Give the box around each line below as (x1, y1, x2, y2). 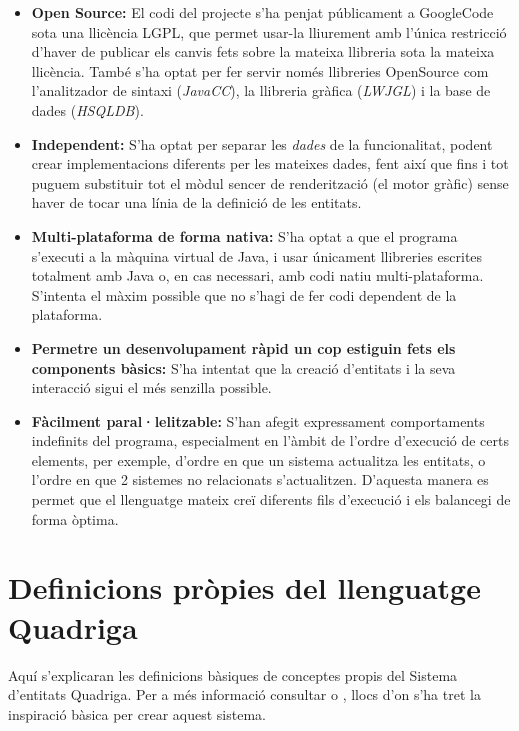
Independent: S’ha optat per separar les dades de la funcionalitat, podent (31, 133, 493, 154)
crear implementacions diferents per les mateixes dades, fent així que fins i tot (31, 153, 509, 174)
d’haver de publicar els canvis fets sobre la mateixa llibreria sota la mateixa (31, 41, 495, 62)
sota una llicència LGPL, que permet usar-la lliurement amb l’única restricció (31, 21, 507, 42)
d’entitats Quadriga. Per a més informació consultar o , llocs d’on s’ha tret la (8, 684, 481, 705)
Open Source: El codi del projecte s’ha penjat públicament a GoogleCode (31, 2, 494, 22)
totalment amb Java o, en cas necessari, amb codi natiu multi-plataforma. (31, 265, 484, 286)
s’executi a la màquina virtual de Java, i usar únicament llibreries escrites (31, 245, 483, 266)
